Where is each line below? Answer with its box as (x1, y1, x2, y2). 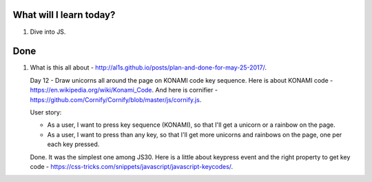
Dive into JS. (30, 28, 66, 36)
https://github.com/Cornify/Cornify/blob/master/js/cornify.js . (30, 95, 202, 103)
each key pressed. (47, 140, 100, 148)
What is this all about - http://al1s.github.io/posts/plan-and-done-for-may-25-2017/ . (30, 63, 267, 72)
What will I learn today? (12, 9, 116, 21)
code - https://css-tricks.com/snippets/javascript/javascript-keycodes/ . (30, 162, 234, 170)
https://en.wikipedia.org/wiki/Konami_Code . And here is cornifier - (30, 86, 218, 94)
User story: (30, 108, 62, 117)
